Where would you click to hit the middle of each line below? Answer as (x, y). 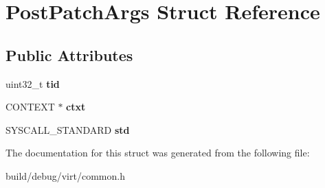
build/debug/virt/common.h (65, 175)
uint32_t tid (33, 83)
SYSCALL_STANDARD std (68, 129)
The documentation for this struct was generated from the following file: (158, 153)
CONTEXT (30, 107)
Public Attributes (69, 55)
